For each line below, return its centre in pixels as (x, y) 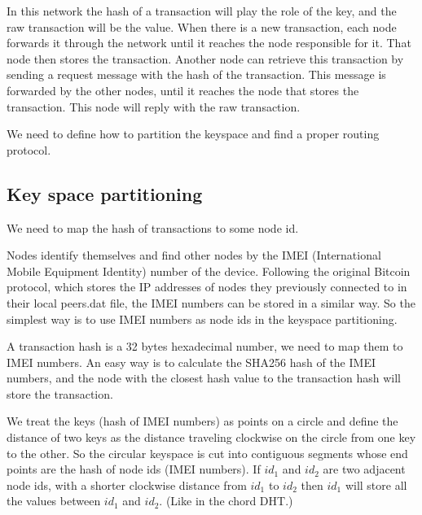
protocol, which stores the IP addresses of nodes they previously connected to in (207, 287)
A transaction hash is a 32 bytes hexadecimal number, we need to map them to (205, 346)
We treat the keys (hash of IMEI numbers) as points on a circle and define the (202, 421)
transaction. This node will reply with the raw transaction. (154, 106)
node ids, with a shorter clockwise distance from (127, 484)
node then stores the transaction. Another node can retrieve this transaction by (205, 58)
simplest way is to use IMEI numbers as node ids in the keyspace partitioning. (202, 319)
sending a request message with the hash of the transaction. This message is (196, 74)
